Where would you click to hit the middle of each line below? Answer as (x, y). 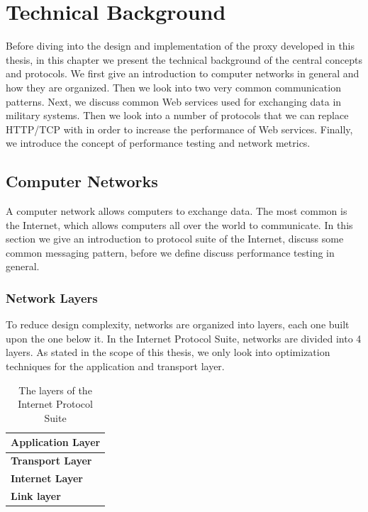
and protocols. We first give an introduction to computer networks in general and (183, 73)
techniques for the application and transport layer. (115, 366)
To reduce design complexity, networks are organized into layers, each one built (178, 324)
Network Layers (52, 297)
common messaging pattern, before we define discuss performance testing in (170, 252)
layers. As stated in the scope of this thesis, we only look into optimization (168, 352)
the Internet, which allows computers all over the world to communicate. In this (179, 224)
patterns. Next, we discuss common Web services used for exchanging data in (174, 101)
